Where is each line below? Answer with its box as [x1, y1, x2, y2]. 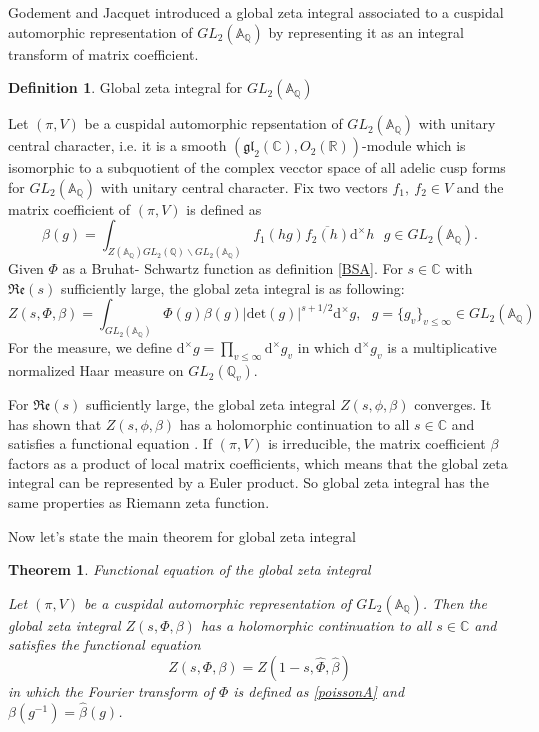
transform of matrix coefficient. [8, 43, 199, 64]
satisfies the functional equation [8, 634, 201, 655]
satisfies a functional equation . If [8, 433, 213, 454]
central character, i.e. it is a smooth [8, 135, 227, 156]
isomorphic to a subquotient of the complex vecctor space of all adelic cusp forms [8, 157, 506, 178]
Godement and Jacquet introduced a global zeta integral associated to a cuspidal [8, 2, 504, 22]
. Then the [422, 592, 487, 613]
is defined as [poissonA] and [233, 681, 405, 702]
